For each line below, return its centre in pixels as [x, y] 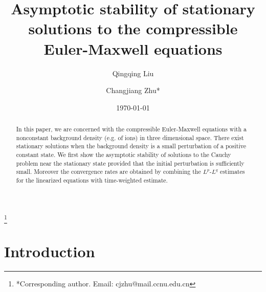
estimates [232, 172]
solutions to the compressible [133, 28]
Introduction [50, 251]
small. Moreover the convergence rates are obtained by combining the [108, 172]
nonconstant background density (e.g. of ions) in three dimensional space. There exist [130, 137]
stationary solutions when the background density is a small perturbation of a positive [131, 146]
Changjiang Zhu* [133, 90]
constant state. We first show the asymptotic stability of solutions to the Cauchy [124, 155]
